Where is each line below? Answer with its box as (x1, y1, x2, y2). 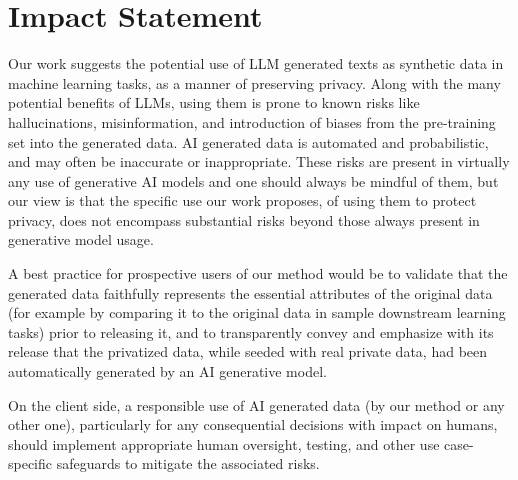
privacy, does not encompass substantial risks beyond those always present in (8, 209, 480, 230)
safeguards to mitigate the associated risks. (56, 453, 320, 474)
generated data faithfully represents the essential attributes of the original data (8, 282, 493, 303)
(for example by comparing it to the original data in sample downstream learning (8, 302, 506, 323)
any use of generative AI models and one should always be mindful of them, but (8, 170, 499, 191)
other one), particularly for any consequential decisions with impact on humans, (8, 414, 498, 435)
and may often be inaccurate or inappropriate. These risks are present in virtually (8, 151, 510, 172)
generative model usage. (8, 229, 154, 250)
